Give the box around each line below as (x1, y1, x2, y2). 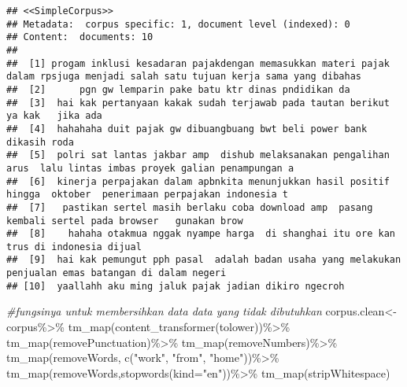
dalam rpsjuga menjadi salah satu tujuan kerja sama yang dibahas (6, 71, 362, 83)
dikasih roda (6, 136, 74, 148)
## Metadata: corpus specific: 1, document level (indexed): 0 (6, 18, 350, 30)
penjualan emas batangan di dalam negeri (6, 267, 227, 279)
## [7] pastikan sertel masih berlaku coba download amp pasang (6, 201, 373, 213)
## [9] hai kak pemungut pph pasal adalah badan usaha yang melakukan (6, 254, 401, 266)
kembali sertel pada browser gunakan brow (6, 215, 243, 227)
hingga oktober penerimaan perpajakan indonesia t (6, 189, 288, 201)
